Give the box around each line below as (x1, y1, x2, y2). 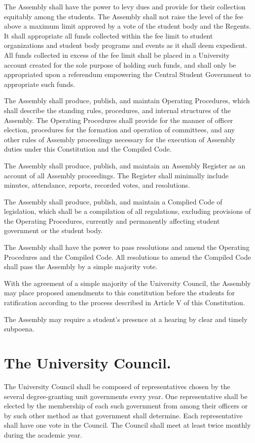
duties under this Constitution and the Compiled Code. (4, 144, 172, 154)
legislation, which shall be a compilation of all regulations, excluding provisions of (4, 206, 251, 216)
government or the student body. (4, 225, 103, 236)
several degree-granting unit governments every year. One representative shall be (4, 391, 248, 401)
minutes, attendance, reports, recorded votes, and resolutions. (4, 180, 190, 190)
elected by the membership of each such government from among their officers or (4, 401, 248, 411)
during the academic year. (4, 429, 82, 440)
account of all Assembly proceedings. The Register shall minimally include (4, 170, 229, 180)
